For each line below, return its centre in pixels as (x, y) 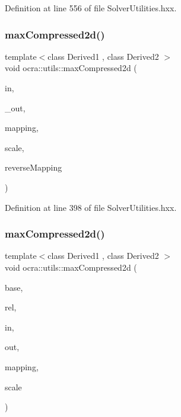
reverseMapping (34, 167)
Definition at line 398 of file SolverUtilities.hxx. (91, 207)
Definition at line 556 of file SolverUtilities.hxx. (91, 8)
